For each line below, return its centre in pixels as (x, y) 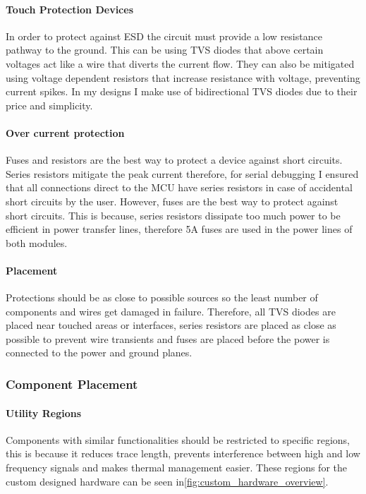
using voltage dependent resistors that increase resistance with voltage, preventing (183, 77)
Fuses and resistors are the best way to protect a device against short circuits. (174, 160)
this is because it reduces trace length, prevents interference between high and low (183, 453)
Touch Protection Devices (70, 9)
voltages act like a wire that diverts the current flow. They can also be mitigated (180, 63)
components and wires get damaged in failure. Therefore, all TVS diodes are (171, 311)
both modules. (37, 242)
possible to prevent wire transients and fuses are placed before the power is (168, 338)
